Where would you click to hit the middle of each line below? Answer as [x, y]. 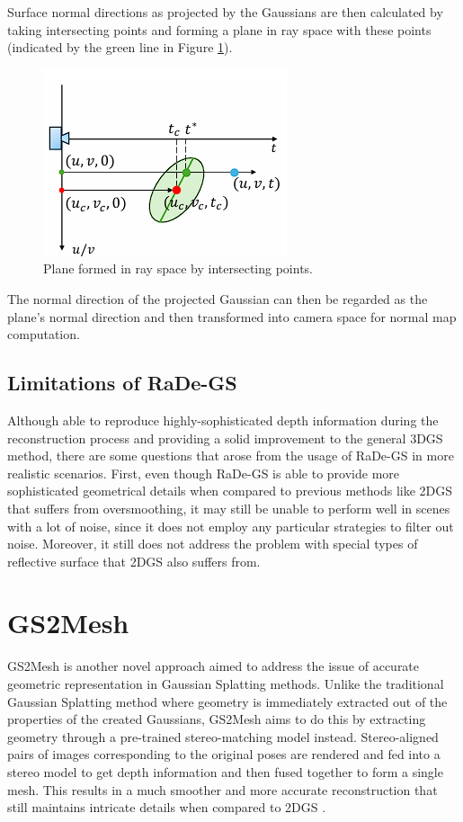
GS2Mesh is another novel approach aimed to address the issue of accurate [214, 666]
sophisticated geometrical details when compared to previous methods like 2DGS [230, 491]
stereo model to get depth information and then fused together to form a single [225, 771]
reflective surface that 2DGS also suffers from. [134, 561]
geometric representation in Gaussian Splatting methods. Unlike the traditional [226, 684]
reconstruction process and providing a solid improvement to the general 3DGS [225, 438]
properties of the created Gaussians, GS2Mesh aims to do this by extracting [217, 719]
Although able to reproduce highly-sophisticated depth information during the [223, 420]
